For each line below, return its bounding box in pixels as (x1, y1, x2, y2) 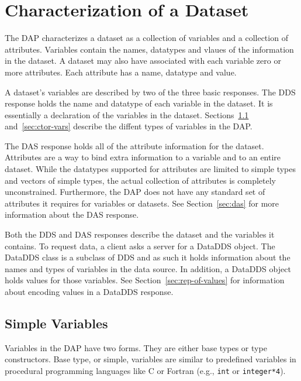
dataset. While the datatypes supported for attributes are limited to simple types (5, 163, 296, 175)
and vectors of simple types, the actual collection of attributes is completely (5, 174, 276, 186)
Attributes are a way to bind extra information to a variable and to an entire (5, 151, 281, 163)
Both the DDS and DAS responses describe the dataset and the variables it (5, 228, 275, 241)
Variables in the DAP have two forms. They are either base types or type (5, 341, 267, 353)
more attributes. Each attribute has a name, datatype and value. (5, 66, 237, 78)
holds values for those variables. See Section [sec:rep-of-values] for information (5, 274, 285, 286)
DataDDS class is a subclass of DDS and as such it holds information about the (5, 251, 290, 263)
